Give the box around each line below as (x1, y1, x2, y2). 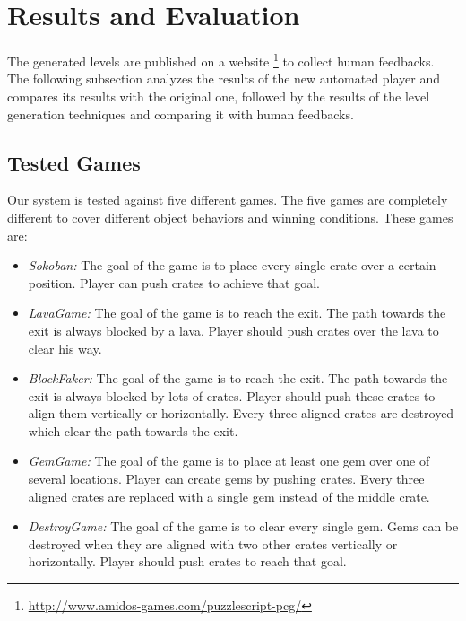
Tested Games (7, 148, 141, 176)
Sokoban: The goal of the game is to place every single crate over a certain (28, 256, 436, 275)
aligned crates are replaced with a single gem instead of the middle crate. (28, 486, 430, 505)
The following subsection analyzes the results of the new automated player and (7, 69, 441, 88)
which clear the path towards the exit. (28, 421, 238, 440)
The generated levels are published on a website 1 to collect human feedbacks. (7, 49, 435, 70)
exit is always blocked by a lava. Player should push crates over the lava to (28, 320, 439, 339)
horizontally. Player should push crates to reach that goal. (28, 552, 347, 571)
